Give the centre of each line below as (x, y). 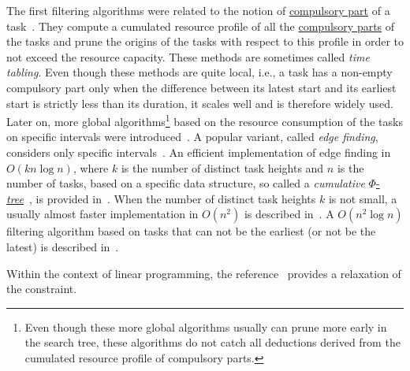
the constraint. (42, 289)
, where (91, 167)
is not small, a (363, 198)
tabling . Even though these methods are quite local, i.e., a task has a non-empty (199, 72)
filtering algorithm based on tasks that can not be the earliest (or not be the (191, 231)
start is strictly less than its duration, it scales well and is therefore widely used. (200, 103)
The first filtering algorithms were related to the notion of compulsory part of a (198, 10)
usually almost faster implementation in (102, 214)
